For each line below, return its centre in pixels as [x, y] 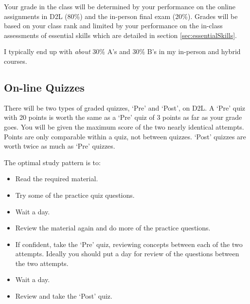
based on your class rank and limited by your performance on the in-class [113, 26]
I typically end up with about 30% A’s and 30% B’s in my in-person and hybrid [122, 51]
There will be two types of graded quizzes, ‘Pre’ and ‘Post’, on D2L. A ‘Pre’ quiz [125, 107]
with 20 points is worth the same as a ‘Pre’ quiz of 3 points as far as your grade [123, 117]
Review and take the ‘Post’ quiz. [64, 296]
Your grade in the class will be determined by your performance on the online [120, 6]
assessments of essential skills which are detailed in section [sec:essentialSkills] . [120, 35]
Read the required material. [57, 179]
